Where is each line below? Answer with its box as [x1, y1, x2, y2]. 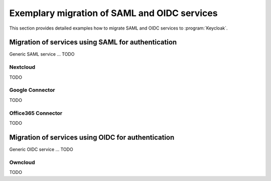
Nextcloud [9, 64, 36, 71]
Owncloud [9, 158, 35, 165]
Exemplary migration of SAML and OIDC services [9, 8, 218, 19]
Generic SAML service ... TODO [9, 51, 75, 57]
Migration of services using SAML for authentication [9, 38, 177, 47]
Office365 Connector [9, 109, 63, 116]
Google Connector [9, 87, 55, 94]
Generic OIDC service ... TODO [9, 146, 74, 152]
